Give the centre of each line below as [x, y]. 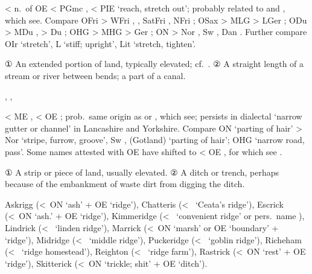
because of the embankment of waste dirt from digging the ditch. [125, 184]
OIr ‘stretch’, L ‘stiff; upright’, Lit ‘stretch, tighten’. [100, 43]
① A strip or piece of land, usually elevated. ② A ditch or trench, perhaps [142, 172]
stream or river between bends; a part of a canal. [95, 75]
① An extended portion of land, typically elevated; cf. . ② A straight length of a [154, 64]
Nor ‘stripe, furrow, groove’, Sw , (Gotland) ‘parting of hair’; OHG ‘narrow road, [155, 140]
